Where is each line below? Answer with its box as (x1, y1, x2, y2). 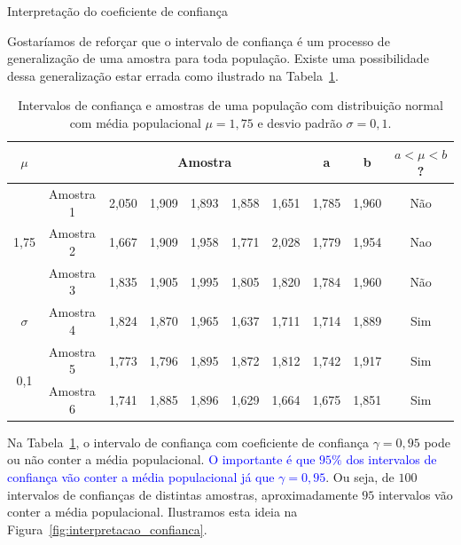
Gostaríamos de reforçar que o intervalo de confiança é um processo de (7, 31, 390, 50)
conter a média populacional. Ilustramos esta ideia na (7, 502, 298, 521)
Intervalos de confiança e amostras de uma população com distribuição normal (18, 96, 443, 115)
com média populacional (69, 113, 201, 131)
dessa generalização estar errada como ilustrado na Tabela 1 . (7, 66, 339, 84)
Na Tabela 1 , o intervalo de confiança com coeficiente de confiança (7, 432, 369, 451)
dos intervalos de (346, 450, 437, 469)
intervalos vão (379, 485, 453, 503)
